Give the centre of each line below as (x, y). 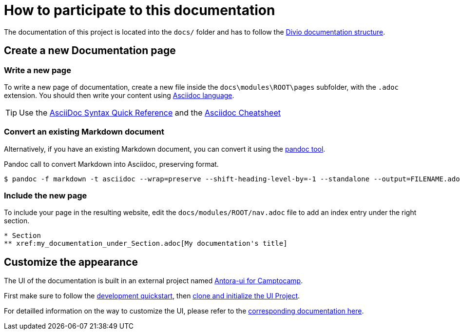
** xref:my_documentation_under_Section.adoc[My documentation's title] (146, 244)
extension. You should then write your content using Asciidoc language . (119, 95)
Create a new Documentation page (90, 51)
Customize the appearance (71, 262)
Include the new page (46, 196)
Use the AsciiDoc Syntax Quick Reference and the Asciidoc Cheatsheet (150, 112)
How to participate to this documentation (140, 10)
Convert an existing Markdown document (84, 132)
